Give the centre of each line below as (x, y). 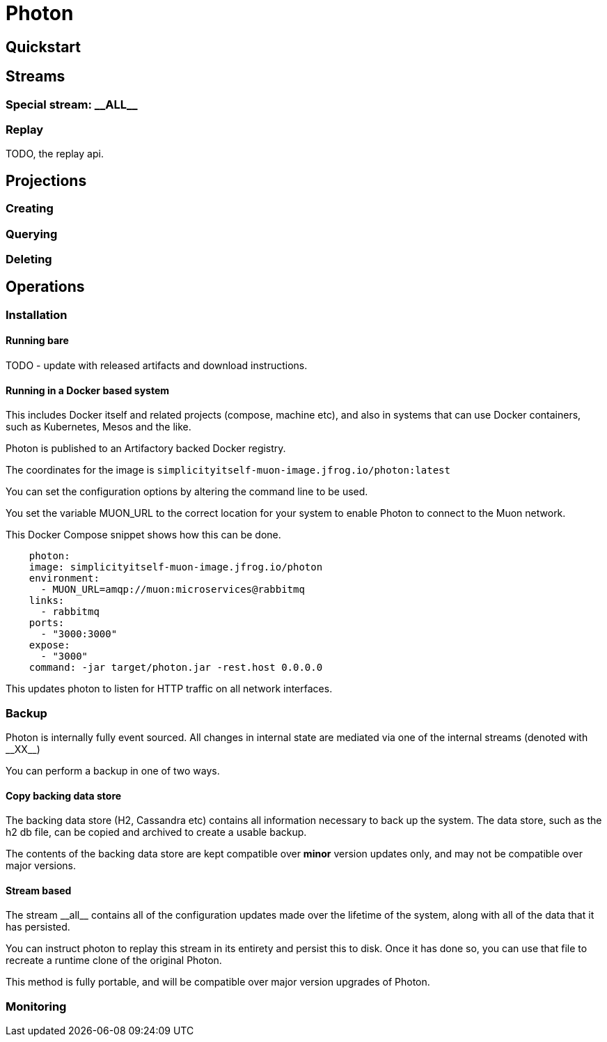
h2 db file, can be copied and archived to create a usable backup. (156, 832)
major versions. (41, 866)
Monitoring (36, 1006)
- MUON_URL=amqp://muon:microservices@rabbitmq (173, 590)
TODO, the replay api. (55, 154)
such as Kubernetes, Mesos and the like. (98, 427)
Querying (32, 234)
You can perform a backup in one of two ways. (113, 770)
